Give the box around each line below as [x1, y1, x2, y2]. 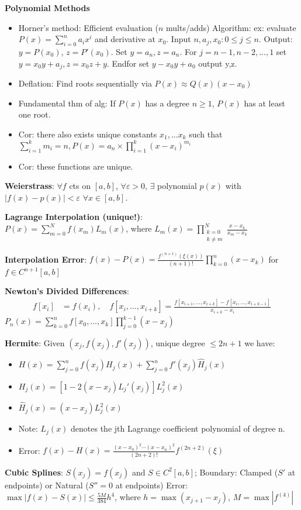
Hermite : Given [5, 336, 65, 349]
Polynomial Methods [5, 2, 90, 13]
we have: [244, 336, 275, 349]
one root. [18, 108, 51, 120]
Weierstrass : [5, 180, 54, 192]
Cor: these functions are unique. [18, 160, 133, 172]
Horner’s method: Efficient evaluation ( [18, 21, 158, 33]
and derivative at [95, 33, 155, 45]
